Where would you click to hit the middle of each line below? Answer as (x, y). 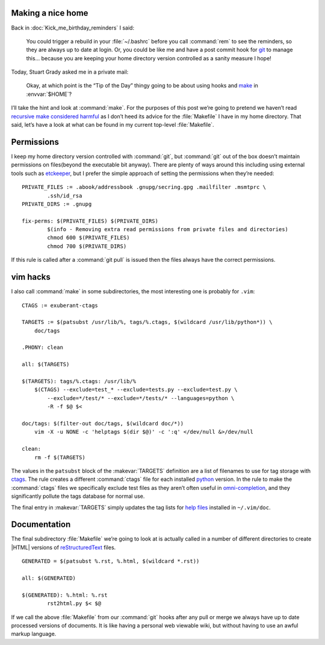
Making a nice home (50, 13)
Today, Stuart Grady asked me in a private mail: (70, 72)
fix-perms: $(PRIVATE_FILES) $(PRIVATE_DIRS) (90, 221)
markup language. (34, 634)
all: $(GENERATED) (49, 578)
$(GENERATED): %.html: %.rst (65, 595)
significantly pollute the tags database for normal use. (78, 496)
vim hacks (31, 277)
